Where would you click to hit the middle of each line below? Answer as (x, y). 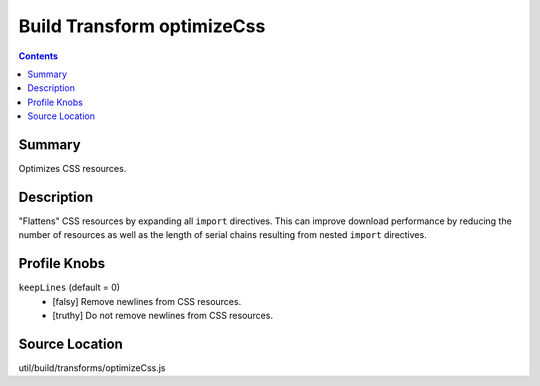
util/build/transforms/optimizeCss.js (92, 367)
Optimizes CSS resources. (72, 169)
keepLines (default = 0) (69, 287)
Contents (38, 56)
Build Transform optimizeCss (142, 26)
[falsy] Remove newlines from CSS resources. (147, 301)
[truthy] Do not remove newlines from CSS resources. (163, 315)
